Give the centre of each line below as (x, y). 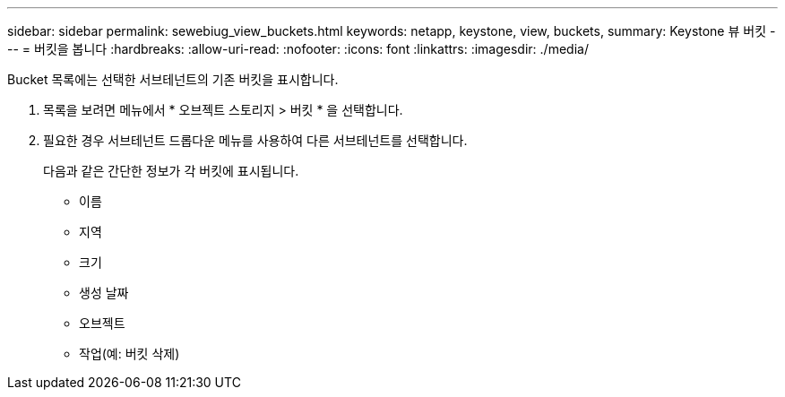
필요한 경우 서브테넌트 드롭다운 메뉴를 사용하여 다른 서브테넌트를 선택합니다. (255, 140)
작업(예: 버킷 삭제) (129, 354)
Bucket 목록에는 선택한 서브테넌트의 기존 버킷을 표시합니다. (173, 79)
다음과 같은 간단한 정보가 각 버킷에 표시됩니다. (171, 171)
